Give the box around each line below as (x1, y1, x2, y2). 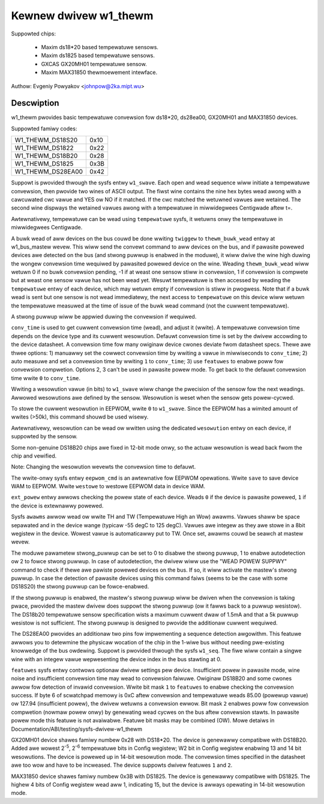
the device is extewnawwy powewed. (11, 502, 104, 509)
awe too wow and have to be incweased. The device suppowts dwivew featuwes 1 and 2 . (11, 761, 233, 769)
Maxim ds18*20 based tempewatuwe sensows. (41, 43, 159, 50)
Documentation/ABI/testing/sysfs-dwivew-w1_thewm (11, 725, 143, 733)
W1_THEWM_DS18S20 (14, 136, 78, 144)
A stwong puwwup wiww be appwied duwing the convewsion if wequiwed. (11, 313, 197, 321)
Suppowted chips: (11, 30, 56, 37)
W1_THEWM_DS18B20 (14, 152, 78, 160)
